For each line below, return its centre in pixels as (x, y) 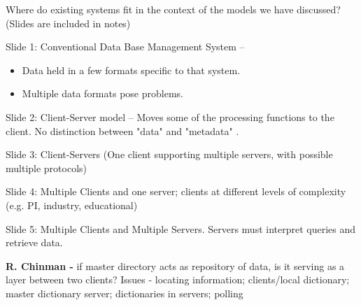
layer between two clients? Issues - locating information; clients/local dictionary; (178, 279)
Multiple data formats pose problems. (102, 93)
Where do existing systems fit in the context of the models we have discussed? (173, 9)
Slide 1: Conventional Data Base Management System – (125, 47)
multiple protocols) (47, 168)
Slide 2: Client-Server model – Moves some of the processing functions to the (170, 116)
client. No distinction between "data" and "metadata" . (122, 130)
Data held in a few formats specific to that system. (131, 70)
